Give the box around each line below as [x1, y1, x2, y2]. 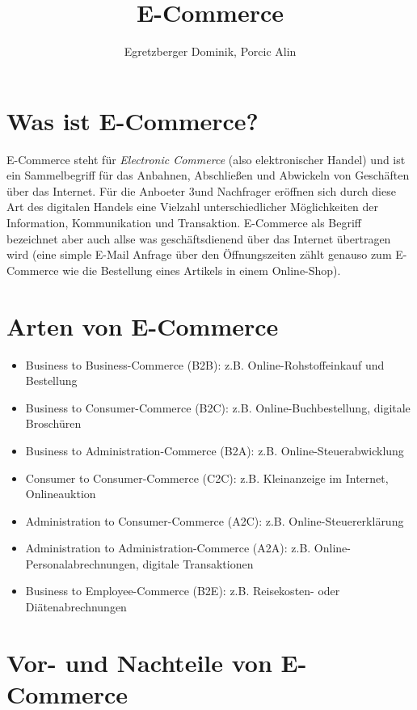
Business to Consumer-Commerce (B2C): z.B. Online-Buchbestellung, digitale [25, 399, 411, 416]
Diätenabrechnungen [25, 598, 127, 615]
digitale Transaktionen [142, 555, 254, 572]
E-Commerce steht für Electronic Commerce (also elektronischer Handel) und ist [6, 150, 406, 167]
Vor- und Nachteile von [6, 645, 272, 678]
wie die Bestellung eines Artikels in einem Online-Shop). [62, 261, 341, 278]
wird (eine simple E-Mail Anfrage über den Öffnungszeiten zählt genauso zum [6, 246, 392, 263]
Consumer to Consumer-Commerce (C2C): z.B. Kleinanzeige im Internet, [25, 469, 389, 486]
